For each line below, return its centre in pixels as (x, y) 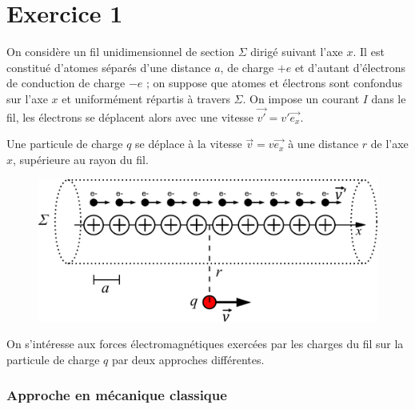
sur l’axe (27, 98)
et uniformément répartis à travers (146, 98)
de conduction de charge (66, 83)
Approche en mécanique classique (117, 395)
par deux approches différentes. (188, 359)
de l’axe (389, 144)
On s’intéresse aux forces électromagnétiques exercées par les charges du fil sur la (205, 344)
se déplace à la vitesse (189, 144)
